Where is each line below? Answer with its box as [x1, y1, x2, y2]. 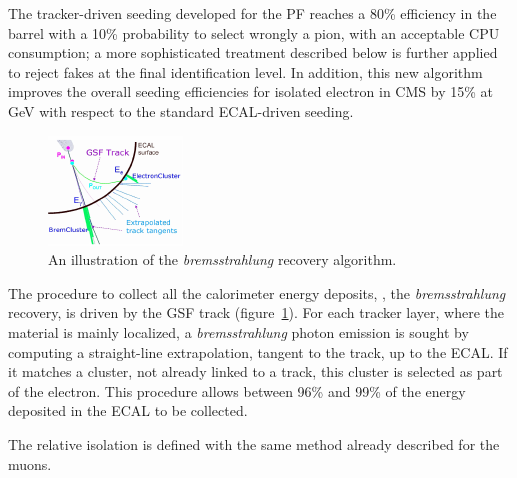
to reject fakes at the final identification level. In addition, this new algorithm [8, 61, 483, 82]
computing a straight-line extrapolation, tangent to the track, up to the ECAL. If [8, 341, 508, 362]
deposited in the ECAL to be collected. [8, 400, 248, 421]
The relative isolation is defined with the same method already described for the [8, 433, 500, 454]
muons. [8, 453, 52, 474]
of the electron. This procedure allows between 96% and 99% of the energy [8, 380, 466, 401]
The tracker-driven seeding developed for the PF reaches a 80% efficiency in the [8, 3, 497, 23]
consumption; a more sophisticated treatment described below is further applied [8, 42, 498, 63]
